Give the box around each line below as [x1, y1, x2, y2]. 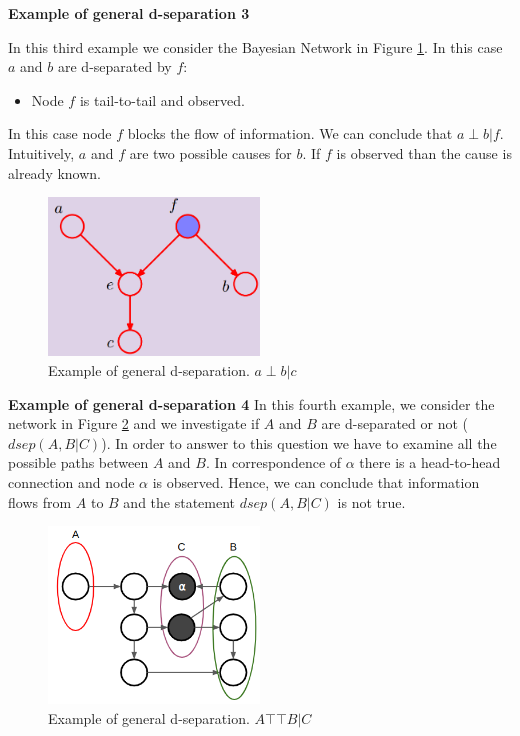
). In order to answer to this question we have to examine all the [101, 432, 497, 453]
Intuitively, [8, 142, 75, 163]
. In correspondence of [205, 452, 342, 473]
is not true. [337, 491, 406, 512]
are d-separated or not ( [321, 413, 468, 434]
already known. [8, 162, 102, 183]
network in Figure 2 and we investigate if [8, 413, 260, 434]
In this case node [8, 123, 112, 144]
